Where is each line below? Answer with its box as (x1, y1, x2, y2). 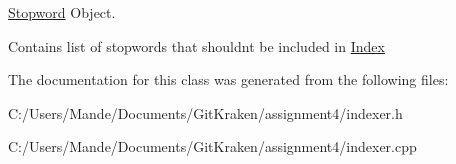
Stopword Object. (8, 2, 116, 22)
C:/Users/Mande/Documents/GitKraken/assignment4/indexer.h (8, 102, 403, 123)
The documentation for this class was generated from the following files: (8, 69, 449, 90)
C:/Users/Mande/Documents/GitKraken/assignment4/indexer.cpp (8, 136, 417, 157)
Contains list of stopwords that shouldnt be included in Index (8, 35, 385, 56)
